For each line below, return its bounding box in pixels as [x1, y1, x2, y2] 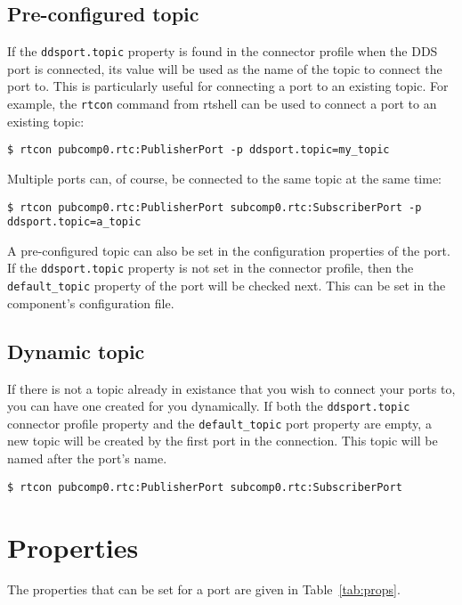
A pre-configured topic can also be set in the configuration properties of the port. [7, 241, 450, 259]
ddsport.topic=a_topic [7, 216, 142, 229]
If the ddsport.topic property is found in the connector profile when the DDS [7, 42, 438, 61]
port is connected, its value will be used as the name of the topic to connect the [7, 59, 442, 78]
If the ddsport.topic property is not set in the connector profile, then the [7, 258, 414, 277]
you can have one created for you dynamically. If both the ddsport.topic [7, 397, 410, 415]
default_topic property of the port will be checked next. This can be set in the [7, 276, 446, 295]
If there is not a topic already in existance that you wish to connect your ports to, [7, 379, 456, 397]
